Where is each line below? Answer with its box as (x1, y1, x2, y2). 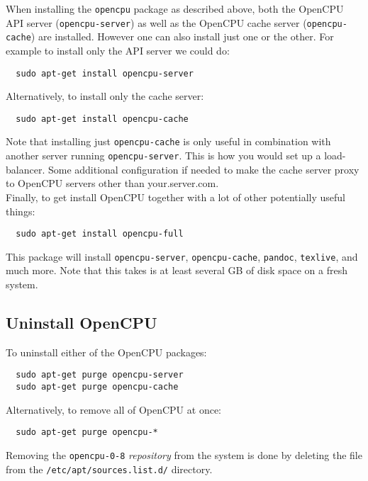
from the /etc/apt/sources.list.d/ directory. (6, 461, 213, 476)
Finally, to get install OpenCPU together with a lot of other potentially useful (6, 189, 346, 204)
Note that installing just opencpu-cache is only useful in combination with (6, 134, 331, 149)
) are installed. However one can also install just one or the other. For (30, 29, 334, 44)
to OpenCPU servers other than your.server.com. (6, 176, 219, 191)
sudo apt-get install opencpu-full (16, 229, 184, 239)
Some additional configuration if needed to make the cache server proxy (48, 162, 359, 176)
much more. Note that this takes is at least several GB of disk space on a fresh (6, 263, 347, 278)
